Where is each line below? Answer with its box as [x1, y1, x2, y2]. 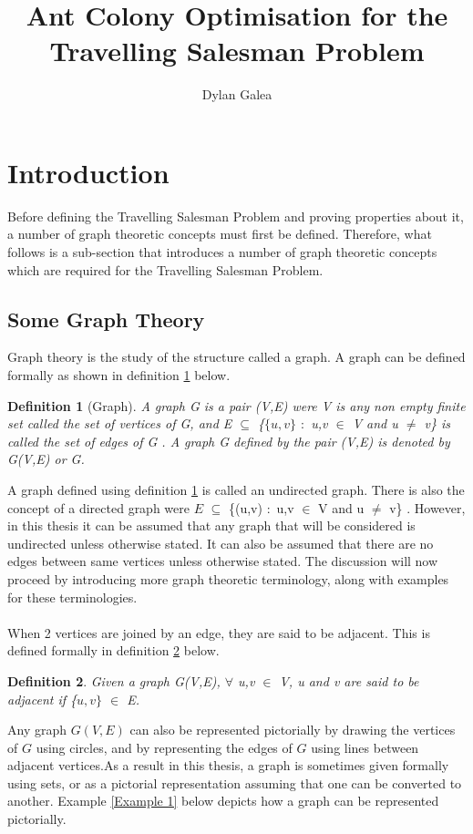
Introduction [7, 153, 170, 190]
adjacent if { [7, 689, 77, 708]
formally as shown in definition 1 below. [7, 366, 231, 385]
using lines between [311, 737, 419, 757]
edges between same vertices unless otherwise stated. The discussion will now [7, 551, 438, 571]
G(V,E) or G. [7, 449, 85, 468]
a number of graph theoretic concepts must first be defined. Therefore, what [7, 224, 432, 243]
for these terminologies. [7, 587, 138, 606]
